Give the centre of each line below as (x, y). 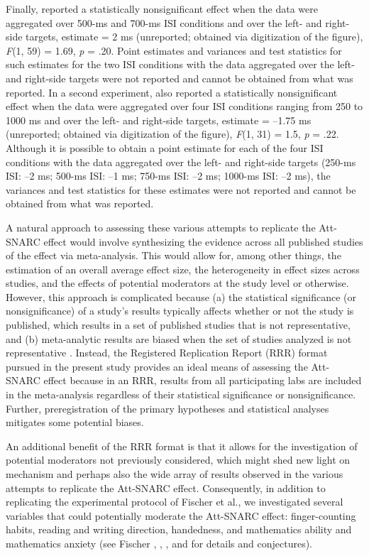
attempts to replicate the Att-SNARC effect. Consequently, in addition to (166, 487)
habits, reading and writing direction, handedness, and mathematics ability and (179, 529)
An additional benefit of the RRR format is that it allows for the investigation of (182, 446)
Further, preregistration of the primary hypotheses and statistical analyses (167, 408)
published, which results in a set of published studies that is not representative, (178, 325)
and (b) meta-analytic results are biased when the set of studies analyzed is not (179, 338)
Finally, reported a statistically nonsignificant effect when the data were (162, 9)
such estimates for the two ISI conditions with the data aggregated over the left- (180, 64)
